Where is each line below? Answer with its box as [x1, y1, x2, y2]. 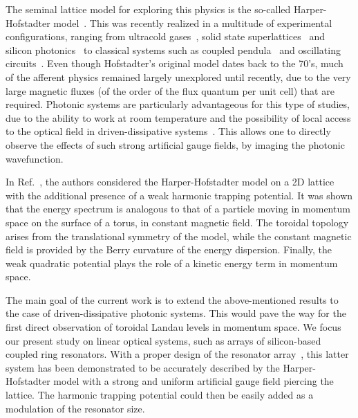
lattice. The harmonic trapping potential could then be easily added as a [6, 388, 314, 402]
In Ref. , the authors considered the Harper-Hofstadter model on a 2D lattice [6, 174, 335, 189]
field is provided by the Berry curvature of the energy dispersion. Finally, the [6, 242, 332, 257]
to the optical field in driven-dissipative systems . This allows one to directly [6, 124, 331, 138]
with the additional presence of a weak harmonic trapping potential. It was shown [6, 188, 353, 202]
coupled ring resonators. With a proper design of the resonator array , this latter [6, 347, 349, 361]
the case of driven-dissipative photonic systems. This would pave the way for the [6, 306, 346, 320]
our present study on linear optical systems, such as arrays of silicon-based [6, 333, 321, 347]
